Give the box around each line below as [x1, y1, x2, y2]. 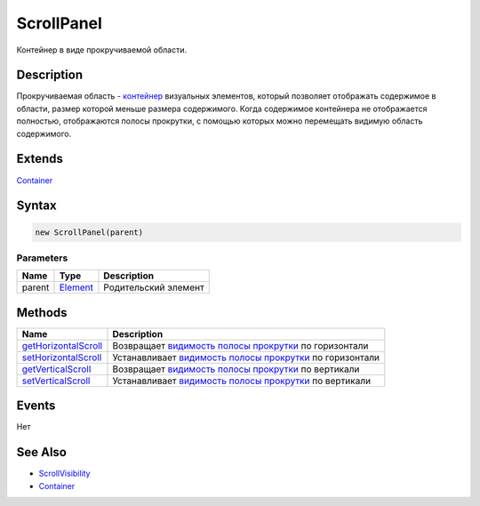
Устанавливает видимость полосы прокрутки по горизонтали [112, 351, 380, 364]
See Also [16, 445, 67, 460]
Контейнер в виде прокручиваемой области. [16, 44, 187, 55]
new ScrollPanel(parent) [35, 227, 144, 237]
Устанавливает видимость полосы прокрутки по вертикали [112, 374, 372, 387]
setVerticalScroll [21, 374, 91, 387]
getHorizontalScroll [21, 339, 102, 351]
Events [16, 398, 56, 414]
